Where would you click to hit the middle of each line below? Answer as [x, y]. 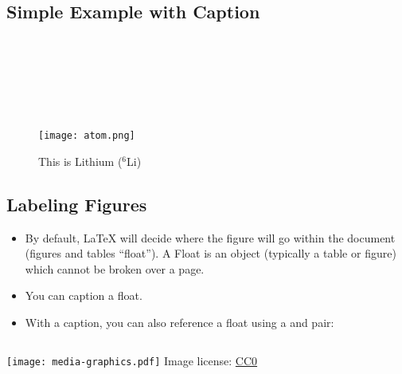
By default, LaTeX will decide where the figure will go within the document [210, 237]
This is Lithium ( [80, 161]
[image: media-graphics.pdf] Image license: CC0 [132, 360]
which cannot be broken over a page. [115, 268]
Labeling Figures [77, 204]
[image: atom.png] [87, 136]
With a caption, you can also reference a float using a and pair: [180, 322]
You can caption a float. [84, 295]
